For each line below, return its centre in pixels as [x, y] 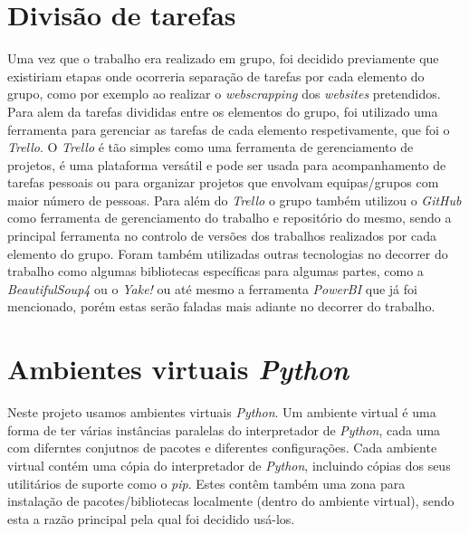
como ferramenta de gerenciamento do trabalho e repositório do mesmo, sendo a [230, 218]
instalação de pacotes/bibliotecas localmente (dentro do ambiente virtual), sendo [231, 501]
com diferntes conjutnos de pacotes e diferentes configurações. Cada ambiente [222, 448]
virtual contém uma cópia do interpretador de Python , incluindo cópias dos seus [229, 465]
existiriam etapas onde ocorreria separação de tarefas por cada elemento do [216, 76]
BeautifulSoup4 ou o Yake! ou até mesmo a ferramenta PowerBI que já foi [212, 288]
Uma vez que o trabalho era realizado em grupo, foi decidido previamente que [223, 58]
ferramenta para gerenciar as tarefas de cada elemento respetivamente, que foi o [229, 129]
